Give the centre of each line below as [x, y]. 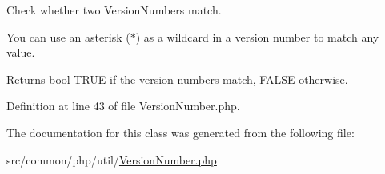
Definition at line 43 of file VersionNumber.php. [123, 106]
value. [21, 52]
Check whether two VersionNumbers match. [114, 10]
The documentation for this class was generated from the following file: [180, 132]
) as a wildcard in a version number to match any [257, 36]
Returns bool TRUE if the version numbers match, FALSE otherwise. [177, 79]
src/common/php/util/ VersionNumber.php [112, 159]
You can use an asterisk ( [68, 36]
